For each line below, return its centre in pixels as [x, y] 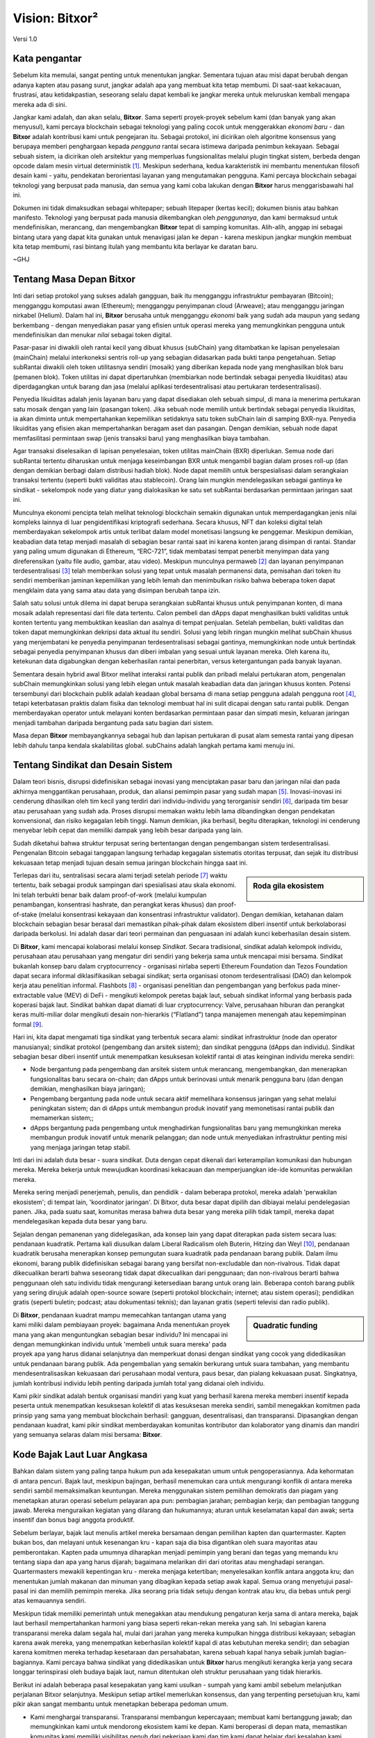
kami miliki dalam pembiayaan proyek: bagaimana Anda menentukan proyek [122, 1325]
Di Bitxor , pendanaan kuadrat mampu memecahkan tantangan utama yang [120, 1315]
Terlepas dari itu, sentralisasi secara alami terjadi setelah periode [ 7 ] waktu [120, 875]
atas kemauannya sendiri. [50, 1601]
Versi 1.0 [25, 39]
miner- [331, 985]
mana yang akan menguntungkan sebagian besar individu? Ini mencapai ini [120, 1334]
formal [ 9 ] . [28, 1024]
